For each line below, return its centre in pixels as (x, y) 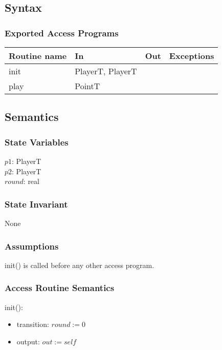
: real (31, 181)
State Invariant (36, 204)
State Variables (37, 142)
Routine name (38, 56)
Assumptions (32, 246)
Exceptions (192, 56)
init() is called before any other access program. (80, 265)
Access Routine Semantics (60, 288)
